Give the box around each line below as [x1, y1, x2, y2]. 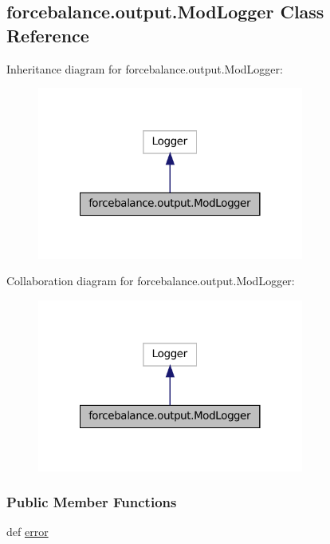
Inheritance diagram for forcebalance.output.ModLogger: [6, 60, 283, 77]
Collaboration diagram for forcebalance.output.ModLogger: [6, 272, 295, 289]
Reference [6, 22, 89, 47]
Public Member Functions [6, 492, 177, 512]
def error [6, 523, 49, 540]
